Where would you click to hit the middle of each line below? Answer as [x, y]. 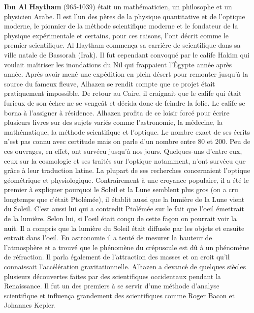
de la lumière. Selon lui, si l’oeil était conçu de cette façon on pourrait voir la [120, 218]
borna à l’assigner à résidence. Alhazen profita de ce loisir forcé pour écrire [117, 112]
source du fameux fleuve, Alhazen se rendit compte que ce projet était [110, 83]
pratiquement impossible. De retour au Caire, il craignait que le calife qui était [123, 93]
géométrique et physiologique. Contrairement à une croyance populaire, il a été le [127, 180]
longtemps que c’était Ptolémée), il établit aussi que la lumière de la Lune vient [124, 199]
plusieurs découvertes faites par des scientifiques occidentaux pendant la [112, 276]
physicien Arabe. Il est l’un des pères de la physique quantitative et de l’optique [125, 16]
